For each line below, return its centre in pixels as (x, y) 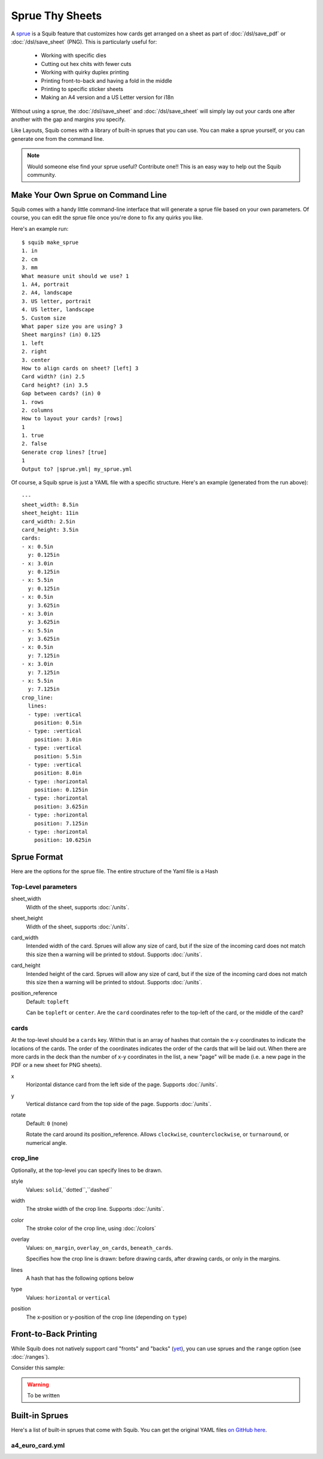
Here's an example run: (40, 228)
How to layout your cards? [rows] (72, 419)
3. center (36, 360)
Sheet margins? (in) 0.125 (61, 335)
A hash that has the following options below (80, 1278)
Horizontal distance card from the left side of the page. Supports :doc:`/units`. (122, 1084)
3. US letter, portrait (57, 301)
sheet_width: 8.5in (50, 504)
